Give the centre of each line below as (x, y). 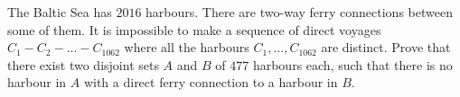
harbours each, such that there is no (352, 64)
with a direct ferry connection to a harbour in (211, 82)
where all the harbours (187, 47)
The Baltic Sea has (60, 12)
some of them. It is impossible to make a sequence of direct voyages (194, 29)
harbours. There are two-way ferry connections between (299, 12)
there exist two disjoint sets (83, 64)
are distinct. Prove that (386, 47)
